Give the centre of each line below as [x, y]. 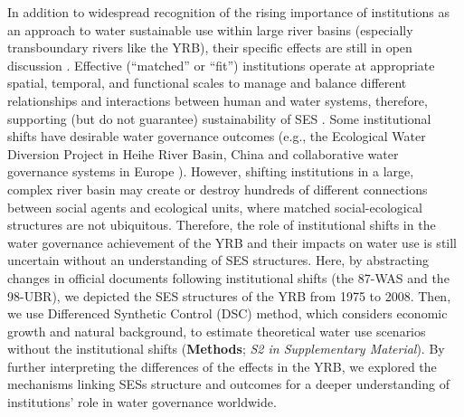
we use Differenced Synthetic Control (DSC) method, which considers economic [227, 313]
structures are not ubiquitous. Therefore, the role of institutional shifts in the [222, 225]
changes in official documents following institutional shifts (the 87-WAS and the [228, 277]
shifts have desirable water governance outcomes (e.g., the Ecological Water [217, 136]
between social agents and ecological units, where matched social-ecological [215, 207]
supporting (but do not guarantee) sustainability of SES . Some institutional [219, 118]
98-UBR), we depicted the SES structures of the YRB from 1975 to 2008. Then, [229, 295]
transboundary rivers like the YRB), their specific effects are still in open [210, 47]
